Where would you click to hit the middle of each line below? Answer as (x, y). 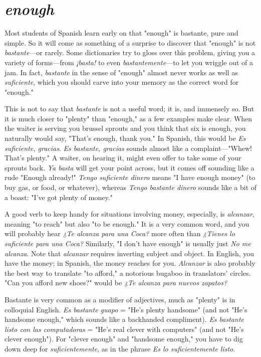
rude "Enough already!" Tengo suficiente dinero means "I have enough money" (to (130, 177)
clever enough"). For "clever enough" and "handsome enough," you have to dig (124, 339)
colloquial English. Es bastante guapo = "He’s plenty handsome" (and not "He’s (126, 309)
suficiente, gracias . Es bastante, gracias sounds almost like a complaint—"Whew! (128, 148)
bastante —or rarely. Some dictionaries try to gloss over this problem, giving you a (130, 52)
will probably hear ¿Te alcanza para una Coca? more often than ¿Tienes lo (120, 233)
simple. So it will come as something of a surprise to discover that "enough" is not (130, 42)
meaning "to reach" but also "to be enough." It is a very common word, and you (127, 223)
